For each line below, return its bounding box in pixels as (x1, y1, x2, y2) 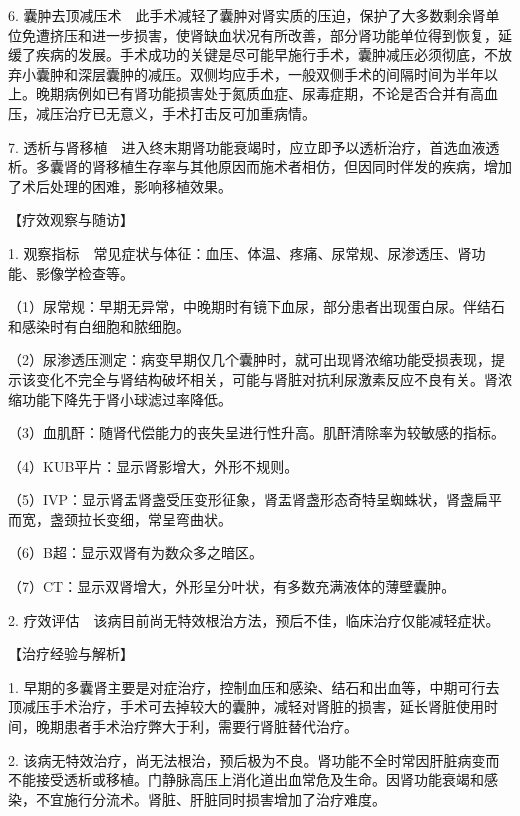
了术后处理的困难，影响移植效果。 (8, 175, 232, 196)
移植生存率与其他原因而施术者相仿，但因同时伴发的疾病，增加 (105, 156, 512, 177)
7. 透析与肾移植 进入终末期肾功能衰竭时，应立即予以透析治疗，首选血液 (8, 136, 486, 157)
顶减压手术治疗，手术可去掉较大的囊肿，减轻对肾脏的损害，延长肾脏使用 (8, 696, 484, 717)
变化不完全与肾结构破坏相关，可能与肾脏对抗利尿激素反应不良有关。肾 (35, 368, 498, 389)
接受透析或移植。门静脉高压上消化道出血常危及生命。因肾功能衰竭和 (35, 769, 484, 790)
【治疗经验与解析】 (8, 643, 134, 664)
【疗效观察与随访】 (8, 209, 134, 230)
